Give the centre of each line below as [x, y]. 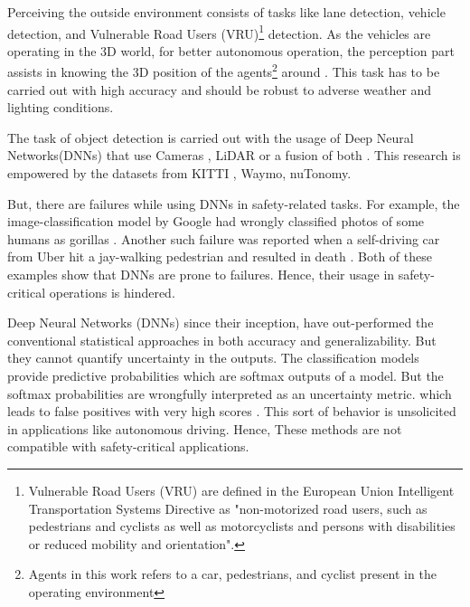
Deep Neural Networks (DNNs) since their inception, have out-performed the [221, 322]
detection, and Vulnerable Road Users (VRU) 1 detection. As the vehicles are [219, 32]
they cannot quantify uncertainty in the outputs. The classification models [213, 358]
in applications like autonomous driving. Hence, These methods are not [205, 428]
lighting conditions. [61, 107]
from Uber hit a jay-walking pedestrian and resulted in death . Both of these [220, 256]
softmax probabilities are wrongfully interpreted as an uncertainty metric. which [230, 393]
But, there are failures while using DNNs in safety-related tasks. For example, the [234, 203]
